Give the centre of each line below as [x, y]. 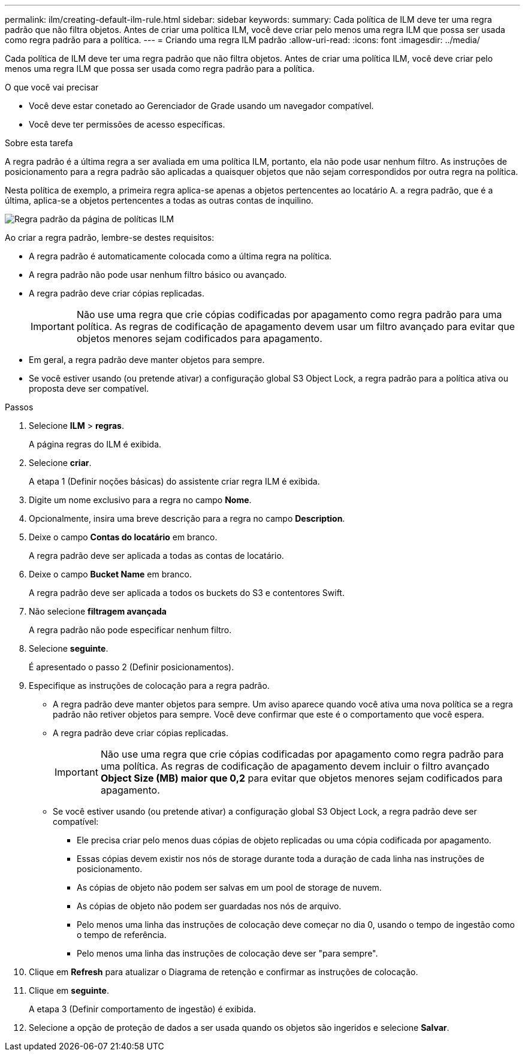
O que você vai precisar [52, 87]
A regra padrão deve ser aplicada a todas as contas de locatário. [156, 556]
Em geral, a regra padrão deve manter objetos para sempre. [147, 360]
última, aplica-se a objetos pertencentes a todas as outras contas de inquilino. [159, 200]
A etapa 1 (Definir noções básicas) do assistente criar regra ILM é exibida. [174, 481]
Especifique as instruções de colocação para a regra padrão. [149, 686]
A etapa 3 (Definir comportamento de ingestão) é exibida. [142, 1009]
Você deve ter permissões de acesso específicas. [127, 124]
